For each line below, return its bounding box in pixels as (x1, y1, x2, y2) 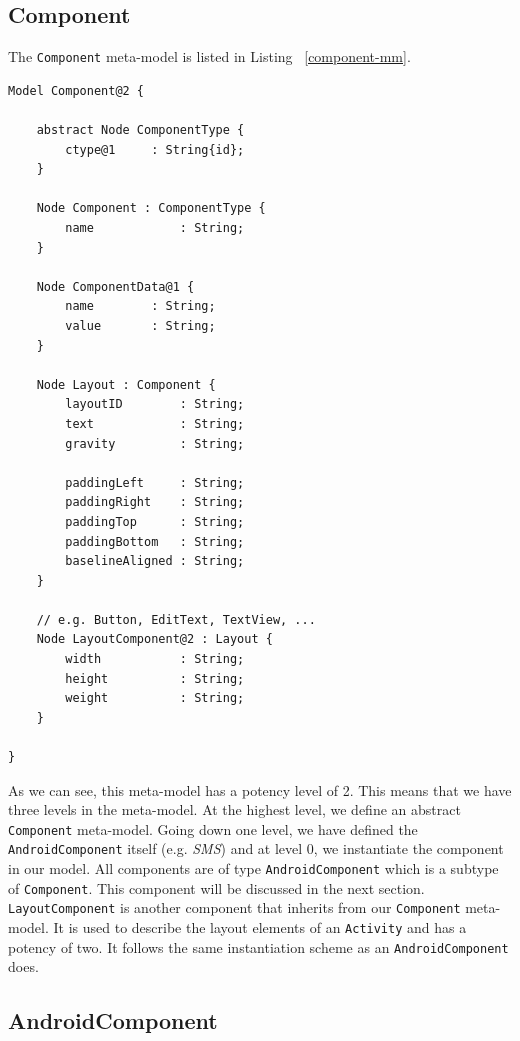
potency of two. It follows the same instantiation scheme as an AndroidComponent (8, 936, 509, 957)
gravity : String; (65, 436, 245, 451)
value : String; (65, 318, 216, 333)
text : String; (65, 416, 245, 431)
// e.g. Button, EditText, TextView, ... (36, 612, 316, 627)
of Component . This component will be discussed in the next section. (8, 877, 425, 898)
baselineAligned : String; (65, 554, 245, 569)
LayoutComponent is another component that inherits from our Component (8, 897, 461, 918)
